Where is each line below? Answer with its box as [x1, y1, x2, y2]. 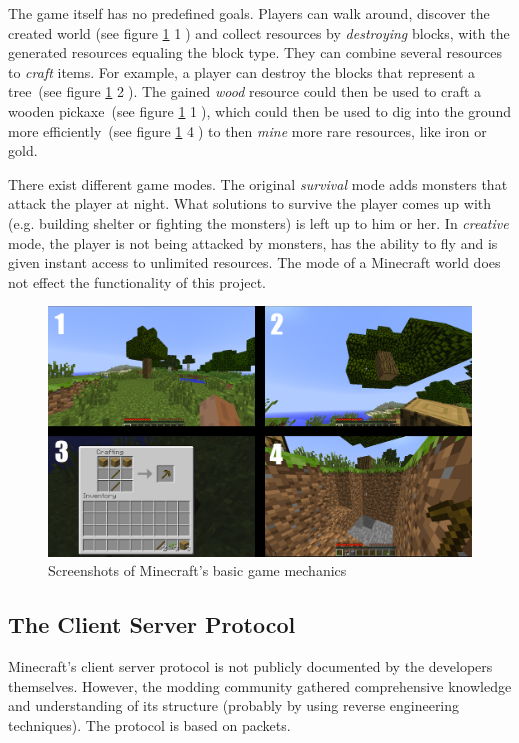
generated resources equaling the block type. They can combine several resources [8, 42, 503, 63]
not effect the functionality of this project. [8, 271, 266, 292]
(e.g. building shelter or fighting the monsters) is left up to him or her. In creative [8, 212, 509, 233]
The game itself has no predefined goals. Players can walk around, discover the [8, 3, 490, 23]
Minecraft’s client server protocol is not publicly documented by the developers [8, 656, 493, 677]
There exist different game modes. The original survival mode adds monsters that [8, 173, 508, 194]
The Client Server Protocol [8, 609, 296, 640]
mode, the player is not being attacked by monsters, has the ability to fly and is [8, 232, 498, 253]
